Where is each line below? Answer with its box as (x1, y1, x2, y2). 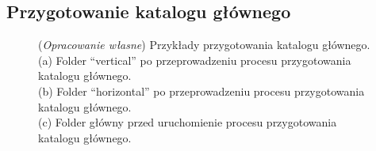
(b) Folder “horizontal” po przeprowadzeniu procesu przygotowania (38, 82, 365, 99)
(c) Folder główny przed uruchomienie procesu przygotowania (38, 114, 337, 130)
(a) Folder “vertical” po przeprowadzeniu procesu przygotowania (38, 51, 351, 68)
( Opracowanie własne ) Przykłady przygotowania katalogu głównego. (38, 36, 370, 53)
